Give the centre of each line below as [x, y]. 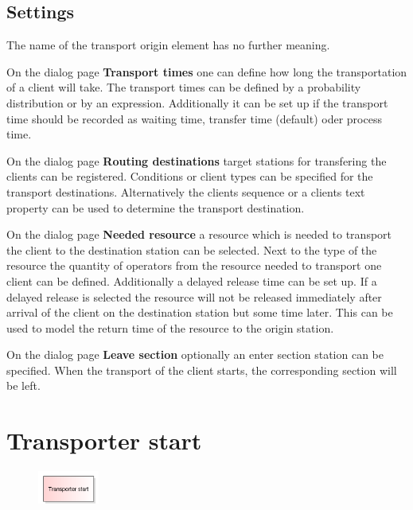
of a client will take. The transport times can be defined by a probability [184, 87]
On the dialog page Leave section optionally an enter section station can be [195, 354]
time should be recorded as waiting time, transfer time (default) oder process [194, 118]
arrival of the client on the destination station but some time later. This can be [200, 312]
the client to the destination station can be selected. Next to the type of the [192, 249]
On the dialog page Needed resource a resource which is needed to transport [199, 234]
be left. [23, 385]
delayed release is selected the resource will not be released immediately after [194, 296]
